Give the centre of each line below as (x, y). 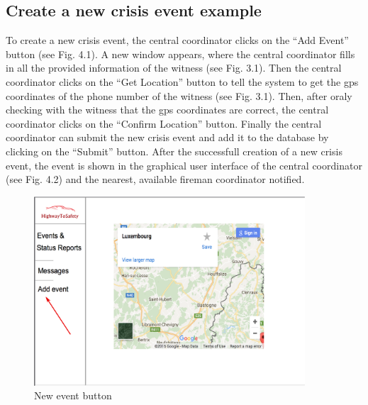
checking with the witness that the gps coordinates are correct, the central (167, 110)
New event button (73, 395)
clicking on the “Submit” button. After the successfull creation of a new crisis (174, 151)
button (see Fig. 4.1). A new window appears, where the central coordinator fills (180, 54)
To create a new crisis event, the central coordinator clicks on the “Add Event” (177, 40)
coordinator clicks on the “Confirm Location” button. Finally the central (164, 123)
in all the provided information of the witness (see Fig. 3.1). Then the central (174, 68)
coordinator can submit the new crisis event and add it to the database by (167, 137)
